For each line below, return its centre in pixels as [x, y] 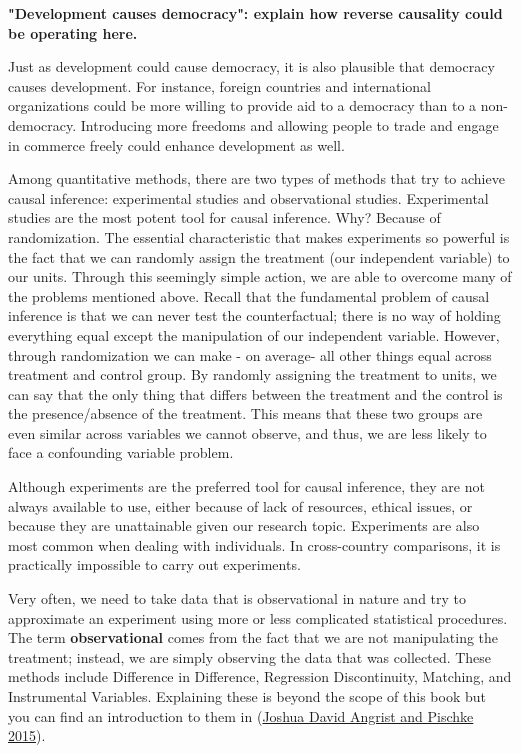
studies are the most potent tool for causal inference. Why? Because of [224, 217]
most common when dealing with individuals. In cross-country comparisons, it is [254, 544]
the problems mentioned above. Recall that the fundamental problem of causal [249, 295]
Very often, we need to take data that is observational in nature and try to [237, 598]
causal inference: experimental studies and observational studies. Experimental [248, 197]
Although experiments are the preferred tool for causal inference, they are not [246, 486]
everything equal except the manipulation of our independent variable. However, [254, 334]
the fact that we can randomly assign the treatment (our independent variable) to [259, 256]
